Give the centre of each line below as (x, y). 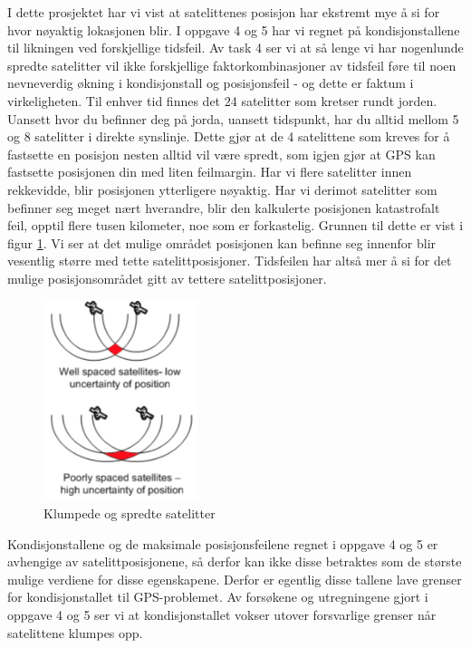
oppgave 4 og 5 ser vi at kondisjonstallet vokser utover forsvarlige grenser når (222, 614)
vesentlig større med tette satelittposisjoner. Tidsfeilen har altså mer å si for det (230, 261)
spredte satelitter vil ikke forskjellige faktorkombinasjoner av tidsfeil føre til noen (232, 65)
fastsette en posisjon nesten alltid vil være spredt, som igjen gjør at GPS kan (221, 154)
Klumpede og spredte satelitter (130, 513)
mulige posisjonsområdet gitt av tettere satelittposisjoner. (167, 278)
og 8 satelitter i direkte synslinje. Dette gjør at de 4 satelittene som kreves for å (229, 136)
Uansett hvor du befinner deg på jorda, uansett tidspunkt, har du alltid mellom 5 (233, 118)
